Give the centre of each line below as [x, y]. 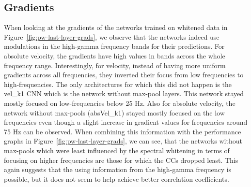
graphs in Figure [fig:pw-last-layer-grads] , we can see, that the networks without [123, 141]
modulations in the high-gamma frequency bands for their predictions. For [114, 46]
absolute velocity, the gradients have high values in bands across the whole [115, 55]
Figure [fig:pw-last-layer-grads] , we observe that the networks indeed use [112, 36]
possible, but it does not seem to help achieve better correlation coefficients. [117, 179]
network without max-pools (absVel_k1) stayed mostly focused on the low [114, 112]
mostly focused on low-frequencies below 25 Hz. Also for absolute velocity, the [120, 103]
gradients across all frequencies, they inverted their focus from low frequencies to [124, 75]
